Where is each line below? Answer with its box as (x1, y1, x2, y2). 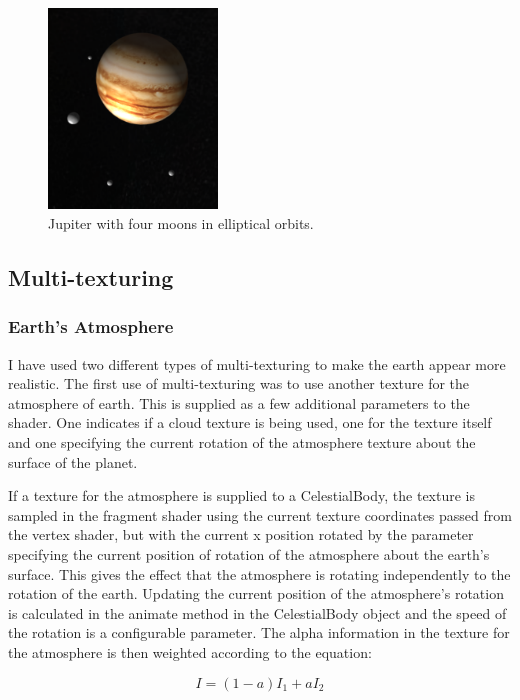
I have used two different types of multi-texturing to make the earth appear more (8, 353, 506, 374)
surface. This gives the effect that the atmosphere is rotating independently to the (8, 563, 511, 584)
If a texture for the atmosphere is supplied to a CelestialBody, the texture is (8, 485, 475, 506)
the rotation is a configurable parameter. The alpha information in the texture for (8, 622, 510, 643)
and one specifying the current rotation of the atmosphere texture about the (8, 432, 476, 453)
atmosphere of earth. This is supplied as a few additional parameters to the (8, 392, 470, 413)
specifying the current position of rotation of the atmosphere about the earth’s (8, 543, 490, 564)
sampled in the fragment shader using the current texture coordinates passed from (8, 504, 512, 525)
